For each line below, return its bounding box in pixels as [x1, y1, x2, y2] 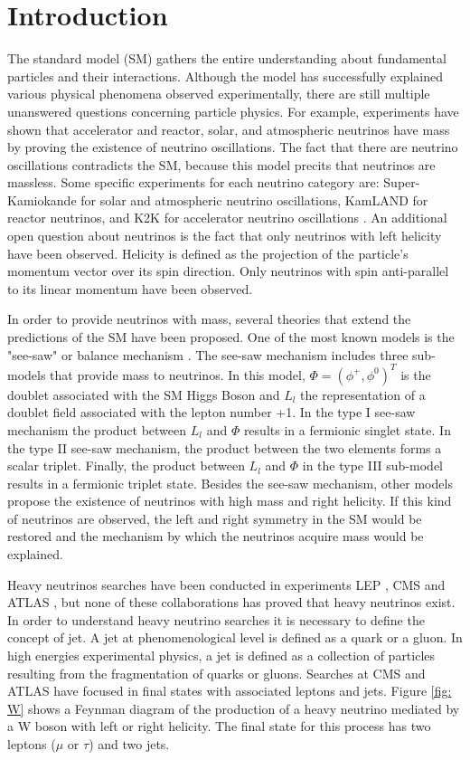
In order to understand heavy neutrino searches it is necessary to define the [7, 610, 425, 629]
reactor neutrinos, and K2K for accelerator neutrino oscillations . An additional [7, 208, 447, 227]
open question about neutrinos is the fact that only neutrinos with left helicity [7, 226, 442, 245]
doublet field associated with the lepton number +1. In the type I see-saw [7, 403, 416, 422]
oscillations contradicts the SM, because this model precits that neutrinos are [7, 155, 436, 174]
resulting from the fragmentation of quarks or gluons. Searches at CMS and [7, 663, 426, 682]
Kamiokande [7, 190, 77, 209]
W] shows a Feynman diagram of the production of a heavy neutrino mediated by [7, 698, 460, 717]
